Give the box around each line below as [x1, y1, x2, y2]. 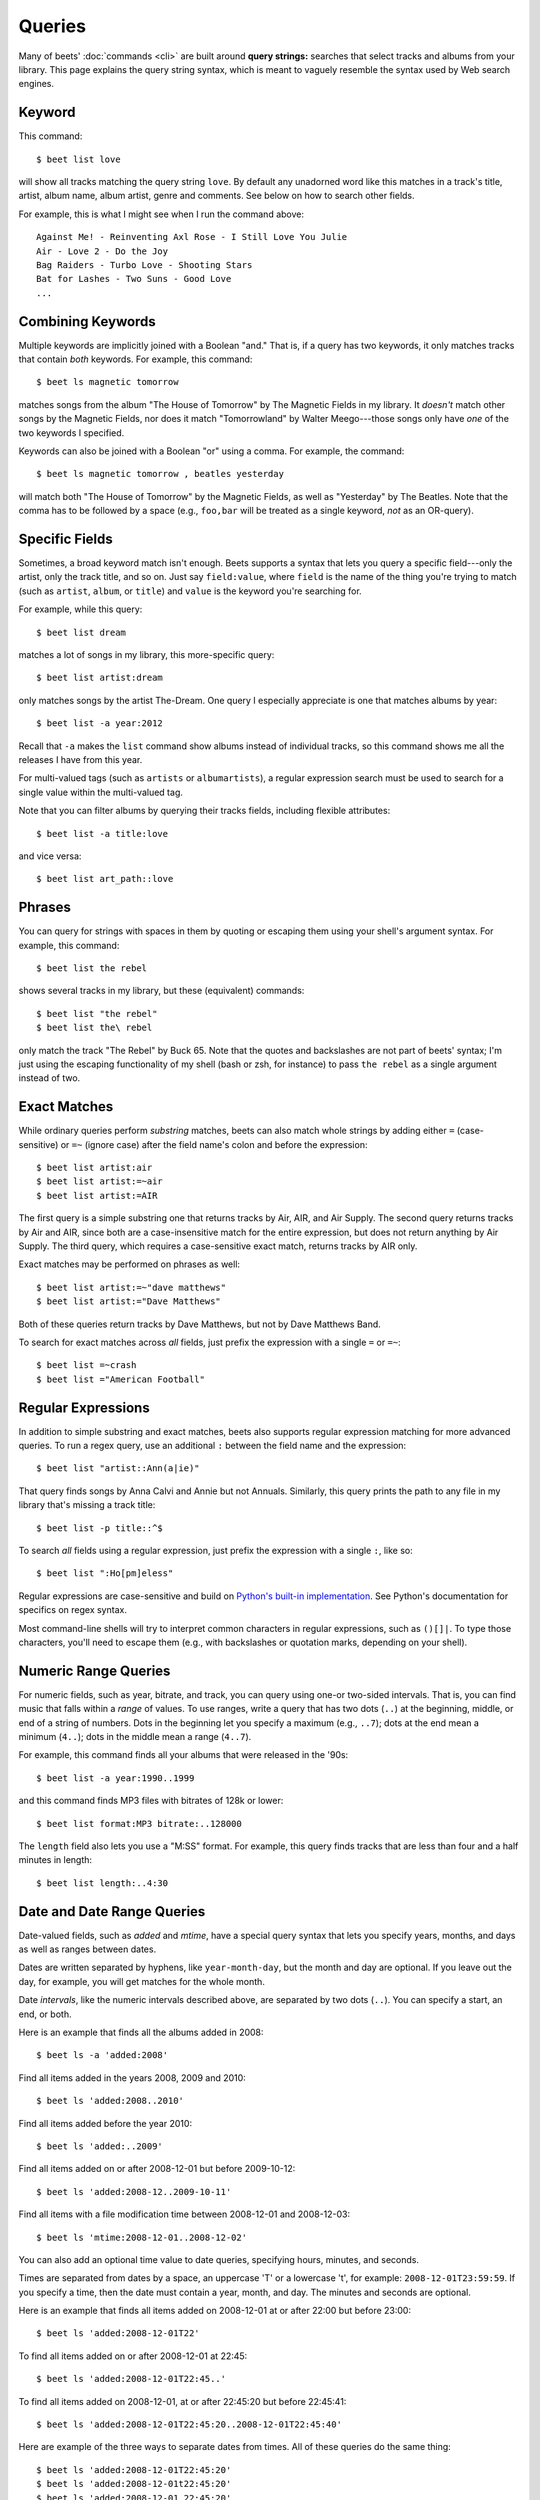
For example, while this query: [18, 603, 143, 615]
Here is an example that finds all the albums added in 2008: [18, 2026, 264, 2038]
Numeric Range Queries [18, 1662, 171, 1679]
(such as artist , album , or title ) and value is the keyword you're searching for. [18, 585, 362, 597]
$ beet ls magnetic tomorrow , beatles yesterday [36, 468, 285, 480]
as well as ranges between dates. [18, 1943, 157, 1955]
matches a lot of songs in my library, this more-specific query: [18, 649, 275, 661]
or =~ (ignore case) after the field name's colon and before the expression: [60, 1138, 368, 1150]
